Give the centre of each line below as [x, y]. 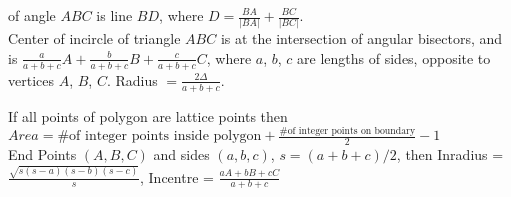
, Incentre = [176, 176]
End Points [42, 154]
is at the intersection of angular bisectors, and [361, 38]
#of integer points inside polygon [159, 136]
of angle [32, 15]
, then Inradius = [450, 154]
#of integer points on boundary [347, 131]
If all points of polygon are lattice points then [148, 115]
